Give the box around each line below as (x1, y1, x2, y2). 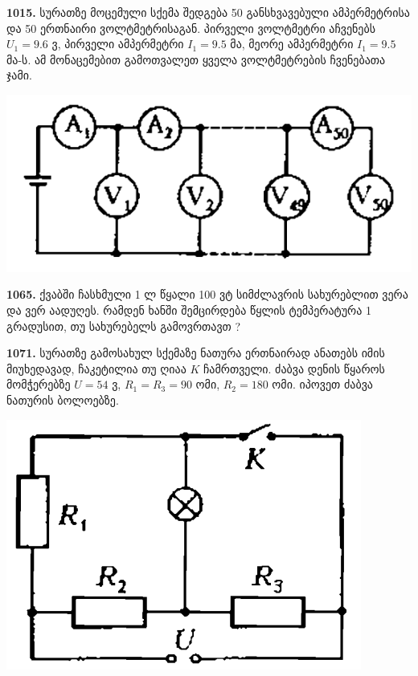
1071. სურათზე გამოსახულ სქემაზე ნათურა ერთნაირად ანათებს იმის (6, 344, 385, 361)
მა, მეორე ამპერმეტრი (230, 35, 354, 52)
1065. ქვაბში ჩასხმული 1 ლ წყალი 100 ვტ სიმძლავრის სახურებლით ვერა (6, 286, 408, 303)
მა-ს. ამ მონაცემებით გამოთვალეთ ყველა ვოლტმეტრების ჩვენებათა (6, 51, 386, 67)
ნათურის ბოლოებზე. (6, 392, 119, 409)
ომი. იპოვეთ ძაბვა (272, 376, 373, 393)
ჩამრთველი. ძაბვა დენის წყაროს (203, 360, 385, 377)
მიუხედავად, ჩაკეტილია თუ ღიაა (6, 360, 186, 377)
